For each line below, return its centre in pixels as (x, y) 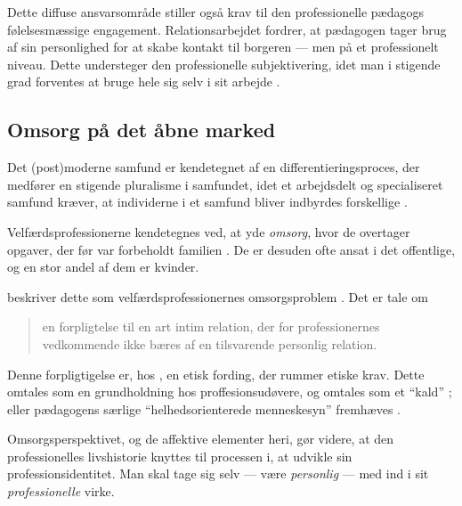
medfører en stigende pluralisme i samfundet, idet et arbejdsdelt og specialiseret (225, 184)
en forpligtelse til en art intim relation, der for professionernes (211, 326)
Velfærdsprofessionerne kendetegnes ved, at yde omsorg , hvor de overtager (209, 231)
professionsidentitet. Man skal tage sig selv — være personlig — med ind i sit (218, 473)
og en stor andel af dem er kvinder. (103, 267)
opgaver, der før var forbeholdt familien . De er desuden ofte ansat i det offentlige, (231, 249)
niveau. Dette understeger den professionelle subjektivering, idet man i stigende (224, 64)
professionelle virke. (61, 491)
